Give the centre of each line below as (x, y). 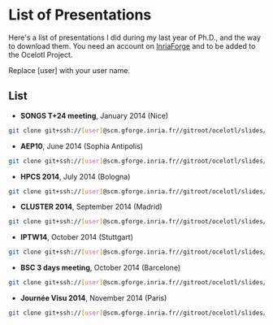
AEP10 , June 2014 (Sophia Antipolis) (82, 146)
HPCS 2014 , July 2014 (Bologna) (75, 176)
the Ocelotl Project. (41, 54)
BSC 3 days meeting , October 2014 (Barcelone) (100, 268)
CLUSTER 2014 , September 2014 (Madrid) (91, 207)
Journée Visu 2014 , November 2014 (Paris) (93, 298)
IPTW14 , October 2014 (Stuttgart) (77, 237)
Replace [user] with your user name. (69, 70)
